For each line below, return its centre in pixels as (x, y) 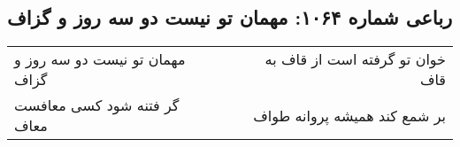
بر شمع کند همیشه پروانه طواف (349, 115)
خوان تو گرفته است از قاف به (355, 59)
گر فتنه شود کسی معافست (97, 105)
